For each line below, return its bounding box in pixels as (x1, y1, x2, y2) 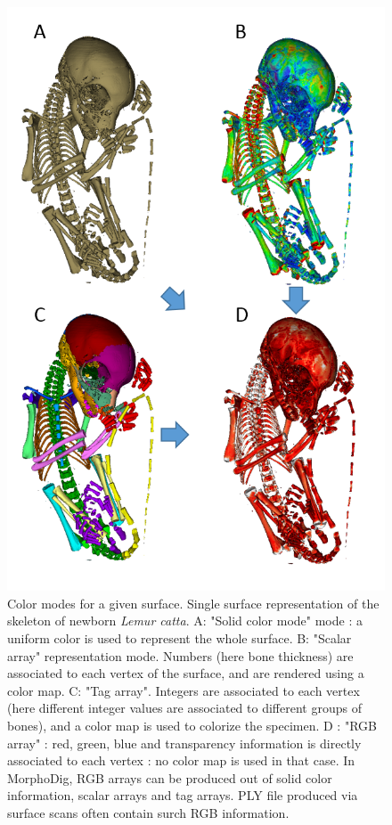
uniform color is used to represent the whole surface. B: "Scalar (7, 629, 352, 648)
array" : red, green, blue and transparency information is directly (7, 733, 362, 752)
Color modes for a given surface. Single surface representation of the (7, 593, 380, 612)
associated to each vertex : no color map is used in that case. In (7, 751, 355, 770)
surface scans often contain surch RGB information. (7, 803, 290, 821)
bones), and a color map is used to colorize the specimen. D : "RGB (7, 716, 377, 735)
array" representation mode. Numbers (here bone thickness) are (7, 646, 354, 665)
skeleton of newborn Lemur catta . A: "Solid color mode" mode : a (7, 611, 363, 630)
